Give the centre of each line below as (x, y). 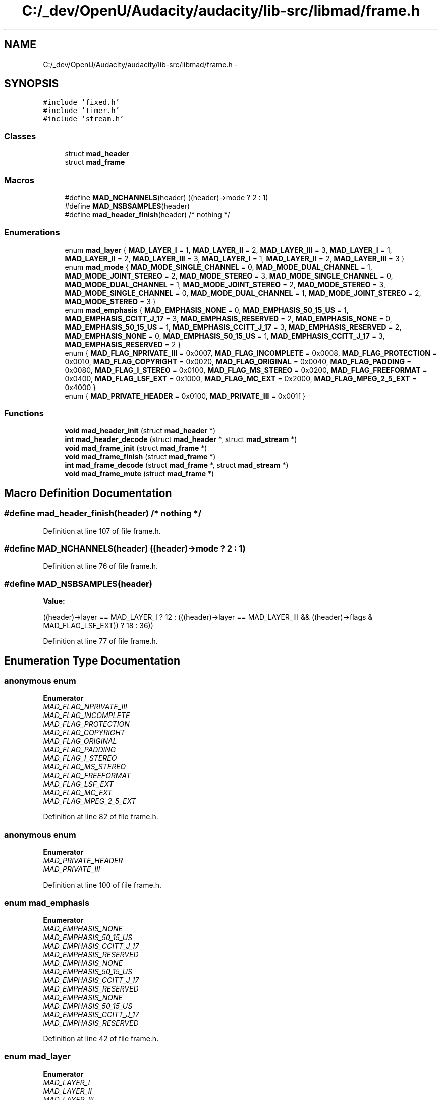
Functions (24, 414)
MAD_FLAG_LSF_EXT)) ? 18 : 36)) (98, 626)
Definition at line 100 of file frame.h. (102, 885)
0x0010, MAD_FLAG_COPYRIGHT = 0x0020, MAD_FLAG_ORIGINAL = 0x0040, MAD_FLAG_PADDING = (238, 361)
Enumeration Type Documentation (92, 661)
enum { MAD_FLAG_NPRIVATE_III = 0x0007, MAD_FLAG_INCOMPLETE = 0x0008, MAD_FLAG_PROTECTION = (251, 353)
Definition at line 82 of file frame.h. (101, 817)
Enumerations (32, 232)
